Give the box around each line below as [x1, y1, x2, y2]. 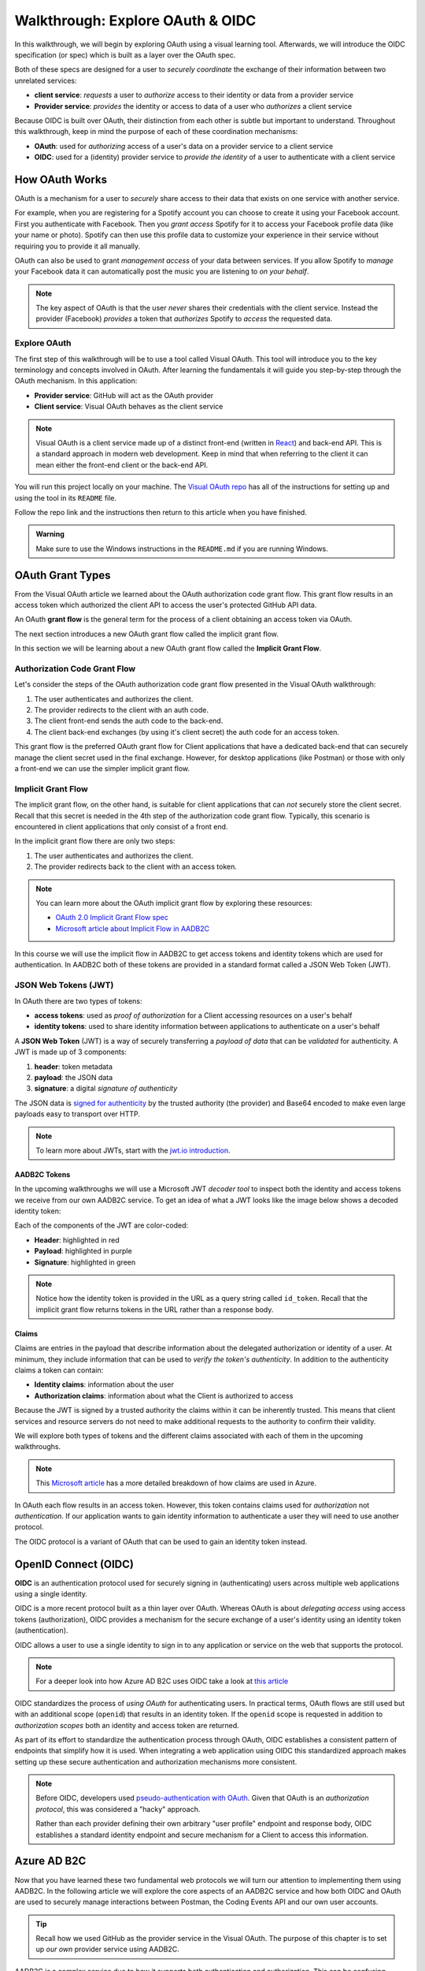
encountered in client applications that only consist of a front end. [14, 822, 228, 831]
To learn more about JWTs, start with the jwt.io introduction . [35, 1146, 231, 1155]
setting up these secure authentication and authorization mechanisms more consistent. [14, 1757, 297, 1766]
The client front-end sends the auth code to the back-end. [34, 716, 224, 725]
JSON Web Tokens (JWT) [14, 980, 114, 991]
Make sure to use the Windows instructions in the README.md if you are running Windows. [35, 544, 328, 553]
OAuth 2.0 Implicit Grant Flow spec [55, 913, 168, 922]
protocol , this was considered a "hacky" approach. [35, 1804, 201, 1813]
